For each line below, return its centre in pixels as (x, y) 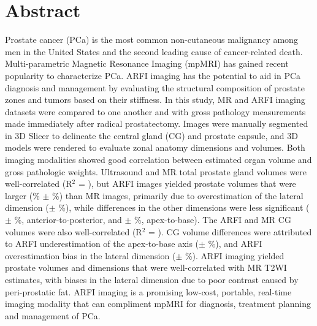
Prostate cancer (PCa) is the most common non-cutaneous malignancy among (151, 40)
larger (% (22, 195)
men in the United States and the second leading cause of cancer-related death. (154, 51)
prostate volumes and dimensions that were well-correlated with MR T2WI (146, 267)
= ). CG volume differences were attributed (230, 231)
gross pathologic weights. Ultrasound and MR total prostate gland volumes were (156, 171)
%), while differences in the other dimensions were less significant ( (184, 207)
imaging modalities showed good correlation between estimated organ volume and (158, 160)
